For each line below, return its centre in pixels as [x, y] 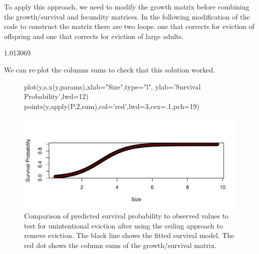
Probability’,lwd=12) [56, 96]
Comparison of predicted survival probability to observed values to [126, 216]
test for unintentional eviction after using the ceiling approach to [123, 225]
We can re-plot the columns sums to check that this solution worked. [110, 69]
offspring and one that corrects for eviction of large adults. [94, 36]
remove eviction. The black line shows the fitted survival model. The [129, 235]
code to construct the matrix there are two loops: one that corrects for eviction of [129, 26]
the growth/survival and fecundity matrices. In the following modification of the [127, 16]
